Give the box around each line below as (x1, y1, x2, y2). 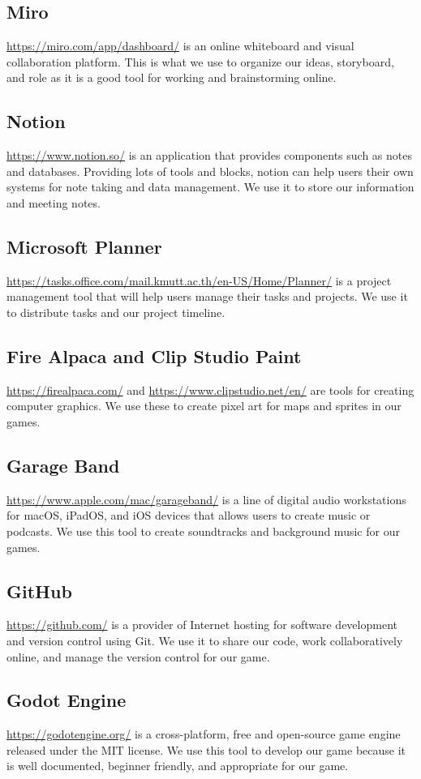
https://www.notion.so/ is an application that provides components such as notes (6, 147, 413, 164)
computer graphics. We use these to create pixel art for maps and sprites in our (6, 397, 402, 414)
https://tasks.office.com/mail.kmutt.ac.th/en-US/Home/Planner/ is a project (6, 272, 392, 289)
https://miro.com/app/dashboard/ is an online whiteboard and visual (6, 37, 354, 54)
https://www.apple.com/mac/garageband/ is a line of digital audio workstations (6, 490, 406, 507)
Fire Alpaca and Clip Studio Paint (6, 343, 302, 368)
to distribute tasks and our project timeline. (6, 303, 226, 320)
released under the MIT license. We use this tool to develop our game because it (6, 741, 406, 758)
